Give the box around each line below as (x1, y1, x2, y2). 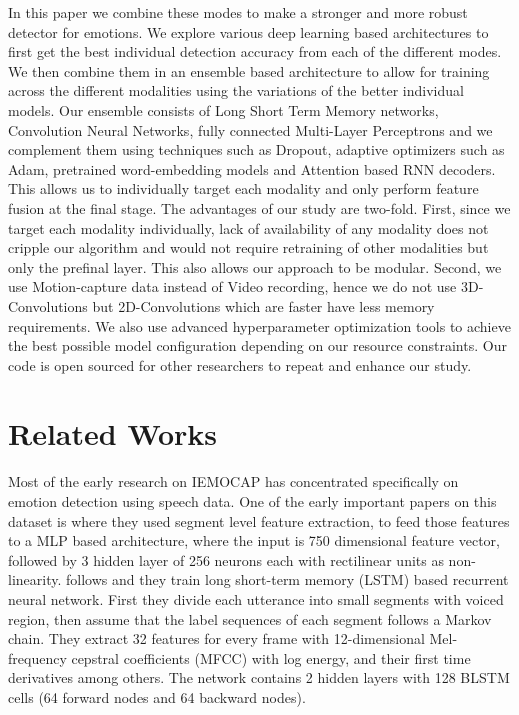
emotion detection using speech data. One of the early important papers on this (8, 491, 497, 511)
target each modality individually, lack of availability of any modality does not (8, 217, 489, 238)
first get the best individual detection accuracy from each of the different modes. (8, 41, 502, 62)
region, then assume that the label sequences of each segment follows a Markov (8, 608, 492, 629)
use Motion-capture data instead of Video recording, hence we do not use (8, 276, 457, 297)
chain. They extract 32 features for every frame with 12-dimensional (8, 628, 425, 649)
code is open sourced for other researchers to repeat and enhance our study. (8, 354, 472, 375)
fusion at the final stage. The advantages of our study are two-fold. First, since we (8, 197, 511, 218)
